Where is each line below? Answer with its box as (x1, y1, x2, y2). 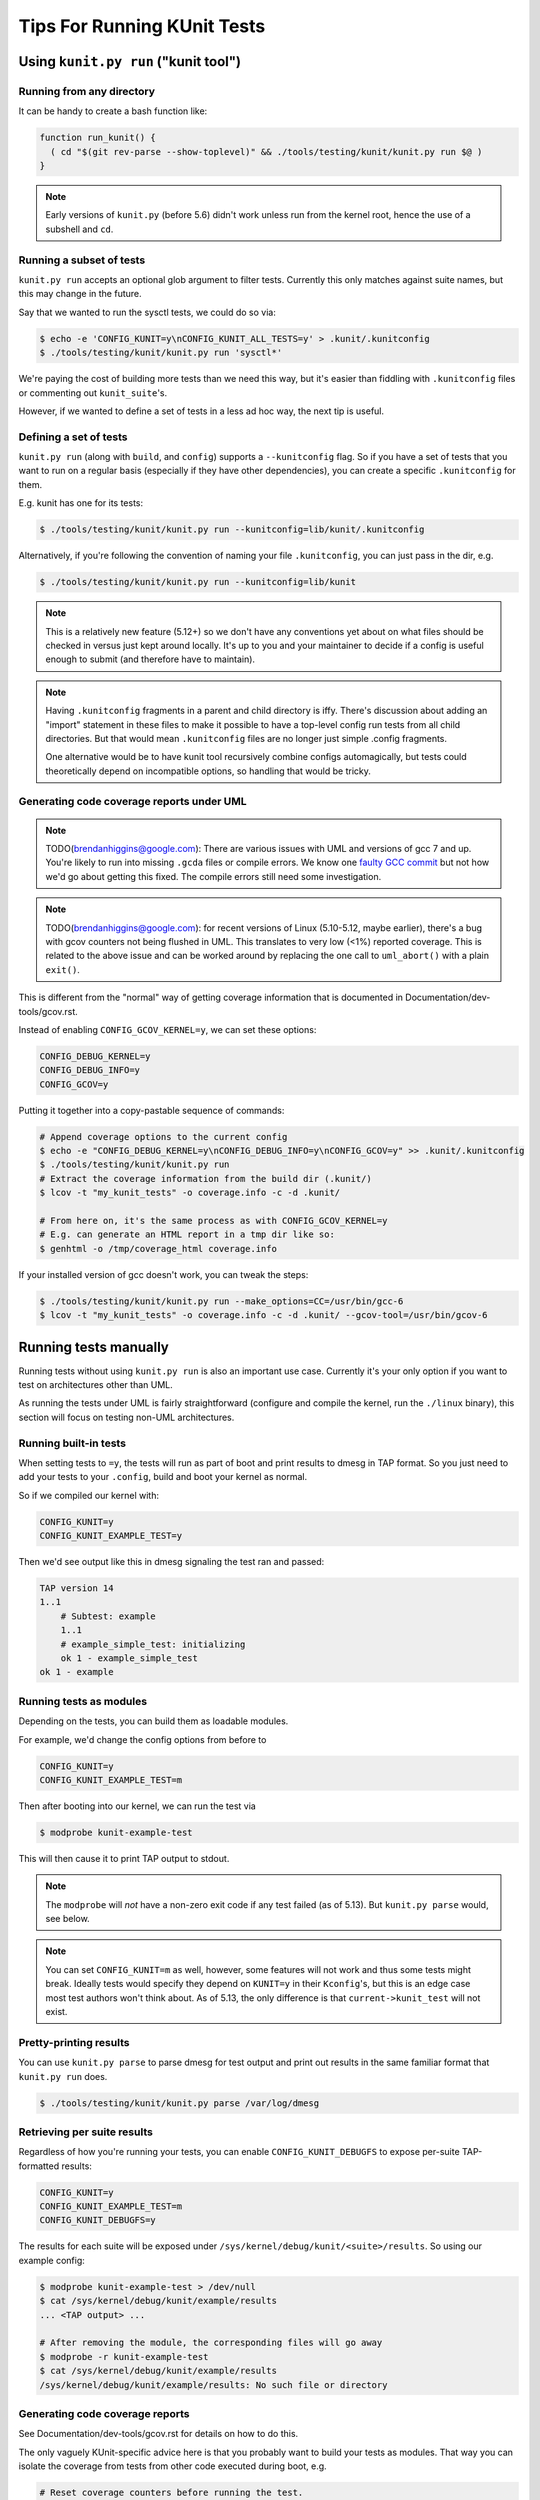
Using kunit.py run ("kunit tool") (18, 53, 242, 70)
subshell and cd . (45, 223, 114, 235)
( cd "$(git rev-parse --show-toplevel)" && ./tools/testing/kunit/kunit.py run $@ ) (50, 146, 483, 157)
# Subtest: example (60, 1610, 157, 1622)
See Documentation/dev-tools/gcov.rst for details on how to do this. (18, 2428, 299, 2440)
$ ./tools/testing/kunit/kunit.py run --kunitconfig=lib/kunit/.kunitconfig (39, 524, 425, 535)
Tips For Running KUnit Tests (18, 15, 266, 37)
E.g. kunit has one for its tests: (18, 497, 144, 509)
